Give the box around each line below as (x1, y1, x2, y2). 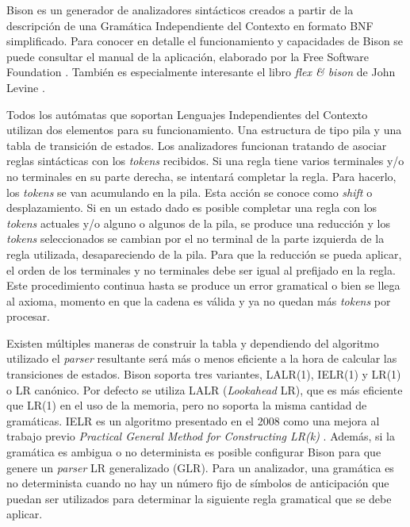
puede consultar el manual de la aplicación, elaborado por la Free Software (6, 48, 370, 64)
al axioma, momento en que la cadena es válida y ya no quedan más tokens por (6, 292, 391, 309)
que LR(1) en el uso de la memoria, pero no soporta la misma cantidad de (6, 397, 367, 414)
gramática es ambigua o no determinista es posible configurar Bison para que (6, 444, 381, 460)
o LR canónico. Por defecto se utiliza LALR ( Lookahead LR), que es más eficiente (6, 381, 403, 398)
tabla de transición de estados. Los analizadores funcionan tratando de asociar (6, 137, 387, 153)
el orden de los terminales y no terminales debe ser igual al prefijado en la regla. (6, 261, 396, 278)
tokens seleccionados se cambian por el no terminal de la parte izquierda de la (6, 230, 385, 247)
